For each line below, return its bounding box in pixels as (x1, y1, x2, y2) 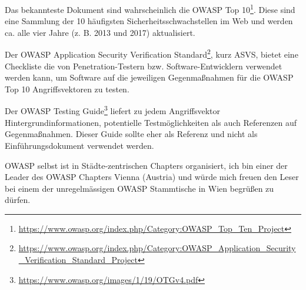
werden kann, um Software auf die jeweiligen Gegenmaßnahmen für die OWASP (5, 71, 294, 84)
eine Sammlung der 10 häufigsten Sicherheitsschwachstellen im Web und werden (5, 15, 293, 27)
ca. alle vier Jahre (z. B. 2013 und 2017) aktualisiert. (5, 26, 195, 38)
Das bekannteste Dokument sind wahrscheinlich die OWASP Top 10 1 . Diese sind (5, 2, 295, 15)
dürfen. (5, 194, 31, 206)
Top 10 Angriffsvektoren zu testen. (5, 82, 129, 95)
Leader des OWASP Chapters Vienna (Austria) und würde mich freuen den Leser (5, 171, 299, 183)
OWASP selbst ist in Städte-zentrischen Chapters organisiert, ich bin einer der (5, 159, 288, 171)
